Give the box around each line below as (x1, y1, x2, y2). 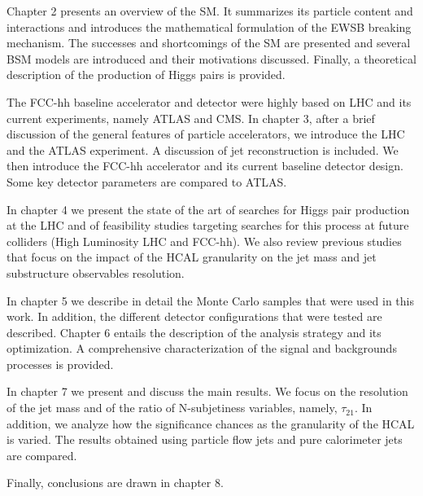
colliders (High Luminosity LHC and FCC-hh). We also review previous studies (7, 232, 402, 249)
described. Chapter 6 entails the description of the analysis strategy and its (7, 323, 382, 340)
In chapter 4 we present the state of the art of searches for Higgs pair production (7, 200, 410, 217)
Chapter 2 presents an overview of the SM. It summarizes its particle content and (7, 2, 413, 19)
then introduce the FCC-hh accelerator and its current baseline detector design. (7, 157, 403, 174)
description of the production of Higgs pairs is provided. (7, 66, 286, 83)
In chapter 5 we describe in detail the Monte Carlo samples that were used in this (7, 292, 414, 309)
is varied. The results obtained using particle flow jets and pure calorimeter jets (7, 431, 403, 448)
